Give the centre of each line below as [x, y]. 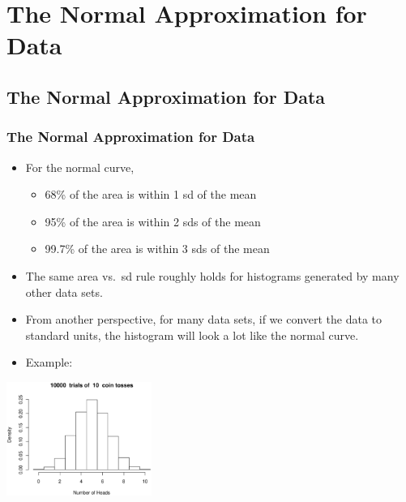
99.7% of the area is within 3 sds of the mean [157, 249]
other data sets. [64, 292]
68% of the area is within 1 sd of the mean [151, 194]
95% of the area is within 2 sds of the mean [153, 221]
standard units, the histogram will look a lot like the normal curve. [192, 335]
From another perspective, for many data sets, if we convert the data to [204, 319]
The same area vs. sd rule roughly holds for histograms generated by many [212, 275]
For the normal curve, [80, 167]
